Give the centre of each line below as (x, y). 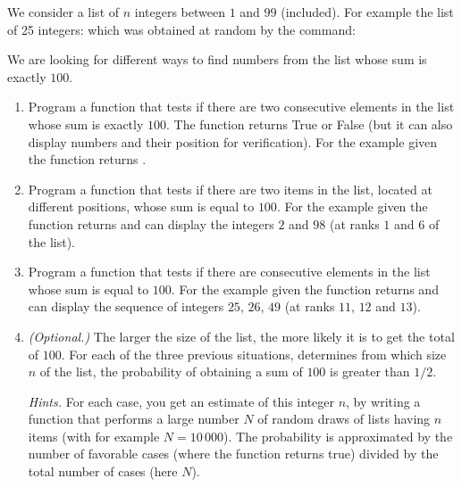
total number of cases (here (103, 471)
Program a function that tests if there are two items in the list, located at (230, 189)
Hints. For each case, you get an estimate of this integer (181, 401)
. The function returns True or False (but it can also (310, 124)
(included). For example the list (367, 12)
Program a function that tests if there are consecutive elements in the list (229, 272)
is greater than (370, 371)
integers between (180, 12)
